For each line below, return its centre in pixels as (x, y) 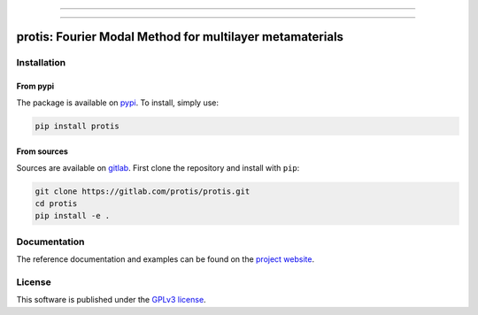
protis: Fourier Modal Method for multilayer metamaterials (180, 37)
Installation (41, 63)
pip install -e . (73, 216)
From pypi (35, 86)
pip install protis (77, 126)
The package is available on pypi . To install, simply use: (118, 103)
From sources (42, 151)
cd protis (56, 203)
